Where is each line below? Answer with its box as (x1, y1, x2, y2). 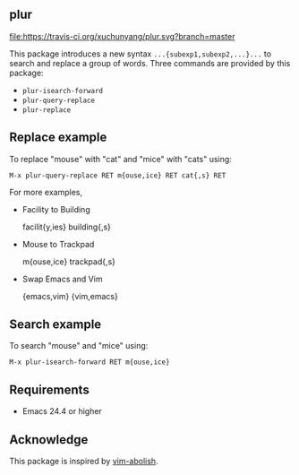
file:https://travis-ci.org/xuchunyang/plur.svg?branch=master (9, 30, 235, 41)
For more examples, (9, 186, 83, 197)
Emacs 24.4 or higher (21, 406, 103, 417)
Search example (9, 317, 102, 332)
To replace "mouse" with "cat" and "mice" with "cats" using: (9, 153, 233, 164)
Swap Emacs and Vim (21, 273, 103, 284)
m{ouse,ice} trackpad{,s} (21, 255, 116, 267)
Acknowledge (9, 432, 89, 447)
